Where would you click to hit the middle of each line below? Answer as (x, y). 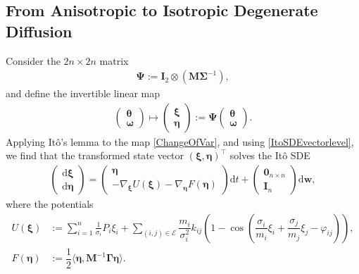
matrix (114, 60)
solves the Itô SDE (270, 155)
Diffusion (39, 31)
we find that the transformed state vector (95, 155)
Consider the (33, 60)
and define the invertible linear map (83, 93)
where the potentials (50, 204)
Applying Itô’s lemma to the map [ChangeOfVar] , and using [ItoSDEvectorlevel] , (180, 141)
